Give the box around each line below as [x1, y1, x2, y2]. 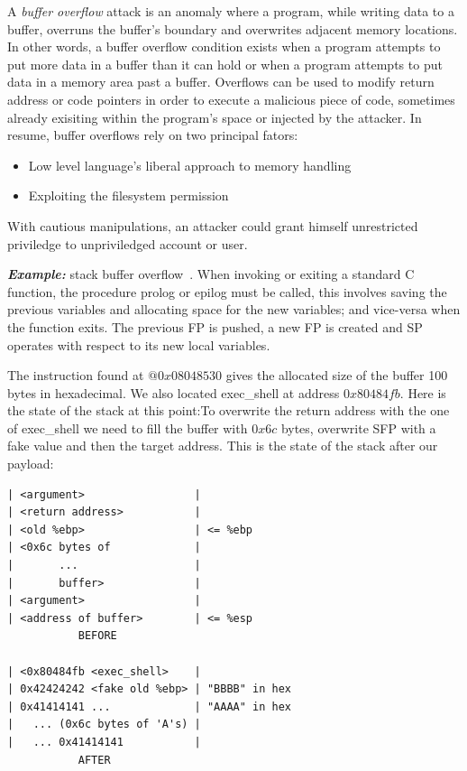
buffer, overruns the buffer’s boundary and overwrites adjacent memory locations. [7, 19, 458, 38]
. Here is [399, 383, 446, 402]
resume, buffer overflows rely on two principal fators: [7, 125, 298, 144]
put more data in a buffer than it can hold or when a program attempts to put [7, 54, 443, 73]
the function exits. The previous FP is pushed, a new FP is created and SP [7, 317, 423, 336]
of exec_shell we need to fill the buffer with [7, 418, 248, 437]
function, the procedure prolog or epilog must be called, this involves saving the [7, 282, 447, 301]
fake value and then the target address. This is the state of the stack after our [7, 436, 438, 455]
